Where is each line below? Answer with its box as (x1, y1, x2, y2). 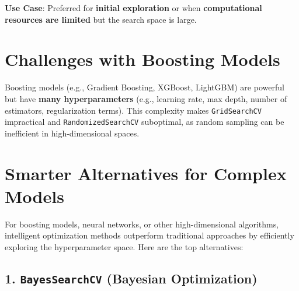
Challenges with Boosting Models (5, 47, 280, 71)
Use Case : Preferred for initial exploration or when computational (5, 2, 262, 13)
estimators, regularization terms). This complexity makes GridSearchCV (5, 104, 262, 116)
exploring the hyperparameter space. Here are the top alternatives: (5, 240, 244, 253)
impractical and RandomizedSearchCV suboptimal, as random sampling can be (5, 115, 284, 128)
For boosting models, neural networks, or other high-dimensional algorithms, (5, 218, 279, 230)
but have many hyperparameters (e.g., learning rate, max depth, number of (5, 92, 287, 104)
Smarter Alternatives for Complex (5, 161, 287, 185)
